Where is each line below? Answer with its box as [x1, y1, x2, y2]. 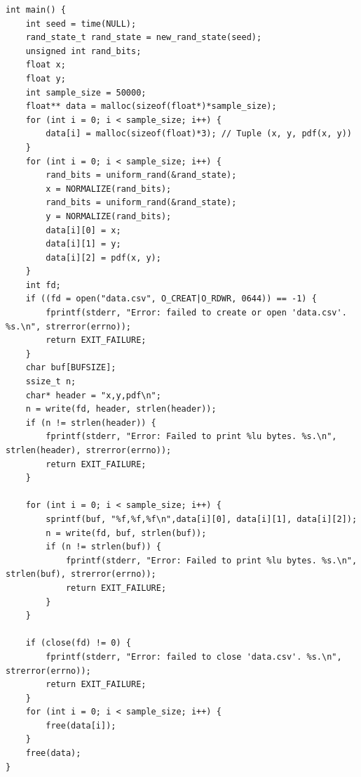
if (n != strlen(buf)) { [46, 542, 161, 552]
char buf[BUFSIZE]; [25, 363, 116, 373]
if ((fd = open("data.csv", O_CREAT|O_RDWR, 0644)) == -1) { [25, 294, 317, 304]
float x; [25, 60, 66, 70]
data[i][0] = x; [46, 225, 121, 235]
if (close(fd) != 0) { [25, 638, 131, 648]
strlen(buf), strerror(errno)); [6, 569, 156, 580]
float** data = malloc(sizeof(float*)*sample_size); [25, 101, 277, 112]
